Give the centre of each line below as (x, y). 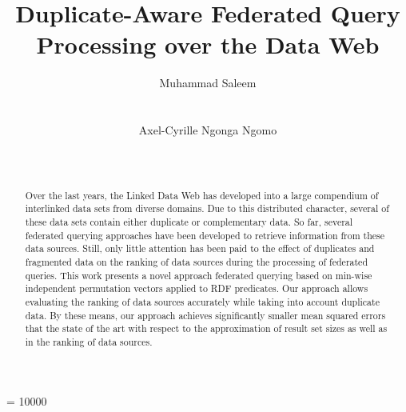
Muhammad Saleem (208, 83)
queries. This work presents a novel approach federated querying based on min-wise (199, 275)
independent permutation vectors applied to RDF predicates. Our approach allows (197, 288)
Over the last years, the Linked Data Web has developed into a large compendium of (202, 195)
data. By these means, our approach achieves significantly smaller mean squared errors (205, 315)
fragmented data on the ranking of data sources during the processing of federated (197, 261)
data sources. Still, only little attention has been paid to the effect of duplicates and (200, 248)
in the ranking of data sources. (89, 341)
